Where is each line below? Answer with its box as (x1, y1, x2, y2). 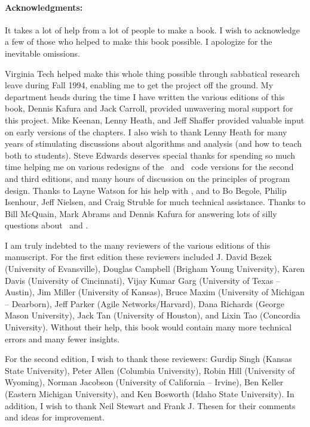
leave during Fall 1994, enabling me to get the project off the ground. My (5, 79, 274, 91)
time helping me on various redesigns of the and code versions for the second (5, 160, 294, 173)
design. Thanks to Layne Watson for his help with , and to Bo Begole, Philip (5, 184, 287, 196)
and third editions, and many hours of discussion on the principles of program (5, 172, 290, 184)
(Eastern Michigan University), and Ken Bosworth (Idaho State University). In (5, 388, 294, 400)
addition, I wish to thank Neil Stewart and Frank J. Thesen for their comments (5, 399, 296, 411)
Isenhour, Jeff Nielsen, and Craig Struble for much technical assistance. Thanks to (5, 196, 306, 208)
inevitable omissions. (5, 47, 80, 59)
